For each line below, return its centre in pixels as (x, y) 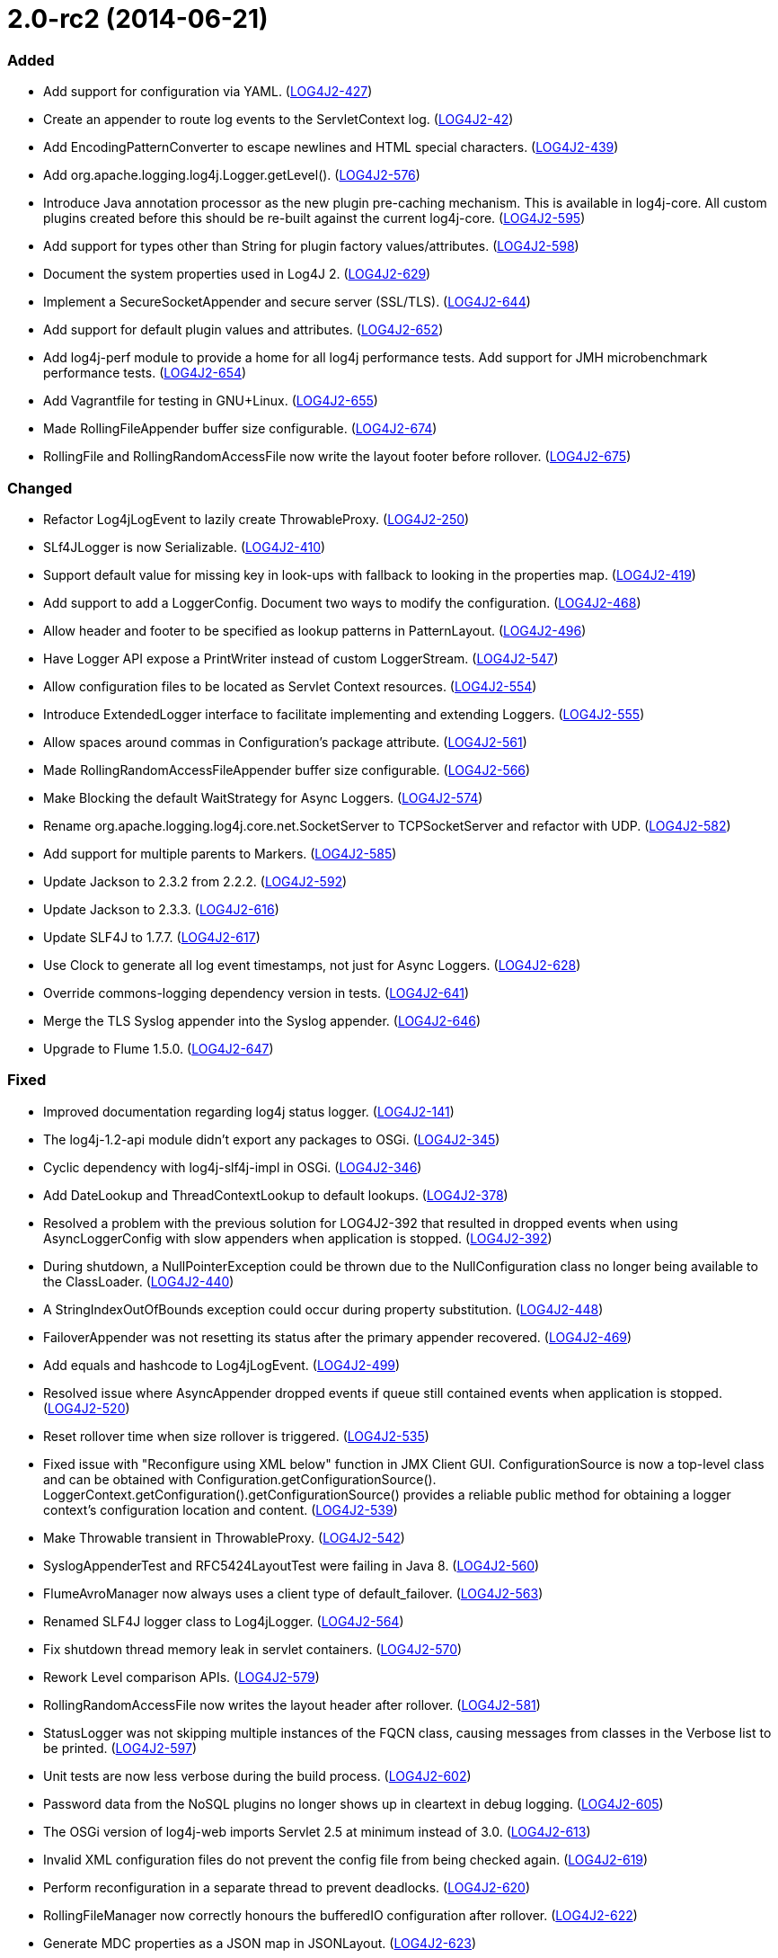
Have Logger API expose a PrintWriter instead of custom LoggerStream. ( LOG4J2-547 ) (301, 658)
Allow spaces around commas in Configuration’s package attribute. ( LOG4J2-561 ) (285, 742)
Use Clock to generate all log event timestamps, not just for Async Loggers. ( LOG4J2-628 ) (312, 965)
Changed (40, 488)
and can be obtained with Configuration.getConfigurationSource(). (240, 1479)
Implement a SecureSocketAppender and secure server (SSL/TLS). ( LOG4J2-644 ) (287, 302)
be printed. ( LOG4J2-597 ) (120, 1748)
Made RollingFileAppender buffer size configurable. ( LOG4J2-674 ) (240, 429)
